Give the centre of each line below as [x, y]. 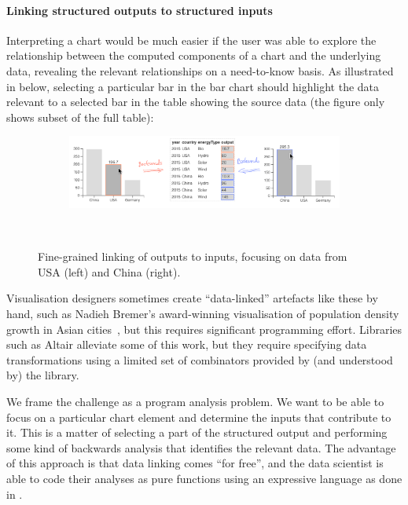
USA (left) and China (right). [109, 271]
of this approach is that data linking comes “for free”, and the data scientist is [195, 463]
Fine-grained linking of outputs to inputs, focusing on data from [193, 256]
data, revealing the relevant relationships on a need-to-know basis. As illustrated [200, 70]
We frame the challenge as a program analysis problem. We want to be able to [195, 401]
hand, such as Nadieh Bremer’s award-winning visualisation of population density [203, 314]
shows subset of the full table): [80, 117]
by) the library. [43, 375]
